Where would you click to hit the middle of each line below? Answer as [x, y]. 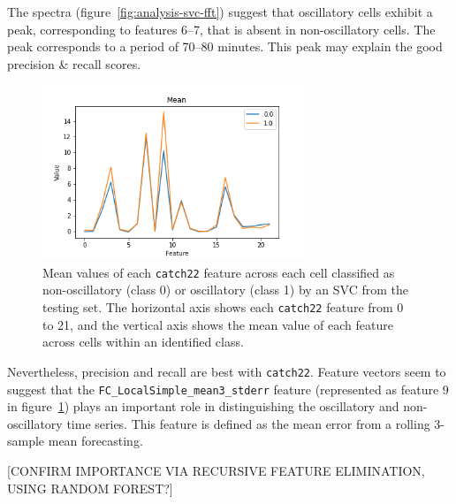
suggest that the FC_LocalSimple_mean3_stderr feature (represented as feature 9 [228, 389]
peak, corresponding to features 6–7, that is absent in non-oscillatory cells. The [221, 29]
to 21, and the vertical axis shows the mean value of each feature [218, 324]
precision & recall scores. [74, 63]
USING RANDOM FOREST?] [90, 488]
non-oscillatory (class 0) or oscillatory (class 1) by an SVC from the [225, 290]
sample [26, 441]
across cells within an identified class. [143, 342]
